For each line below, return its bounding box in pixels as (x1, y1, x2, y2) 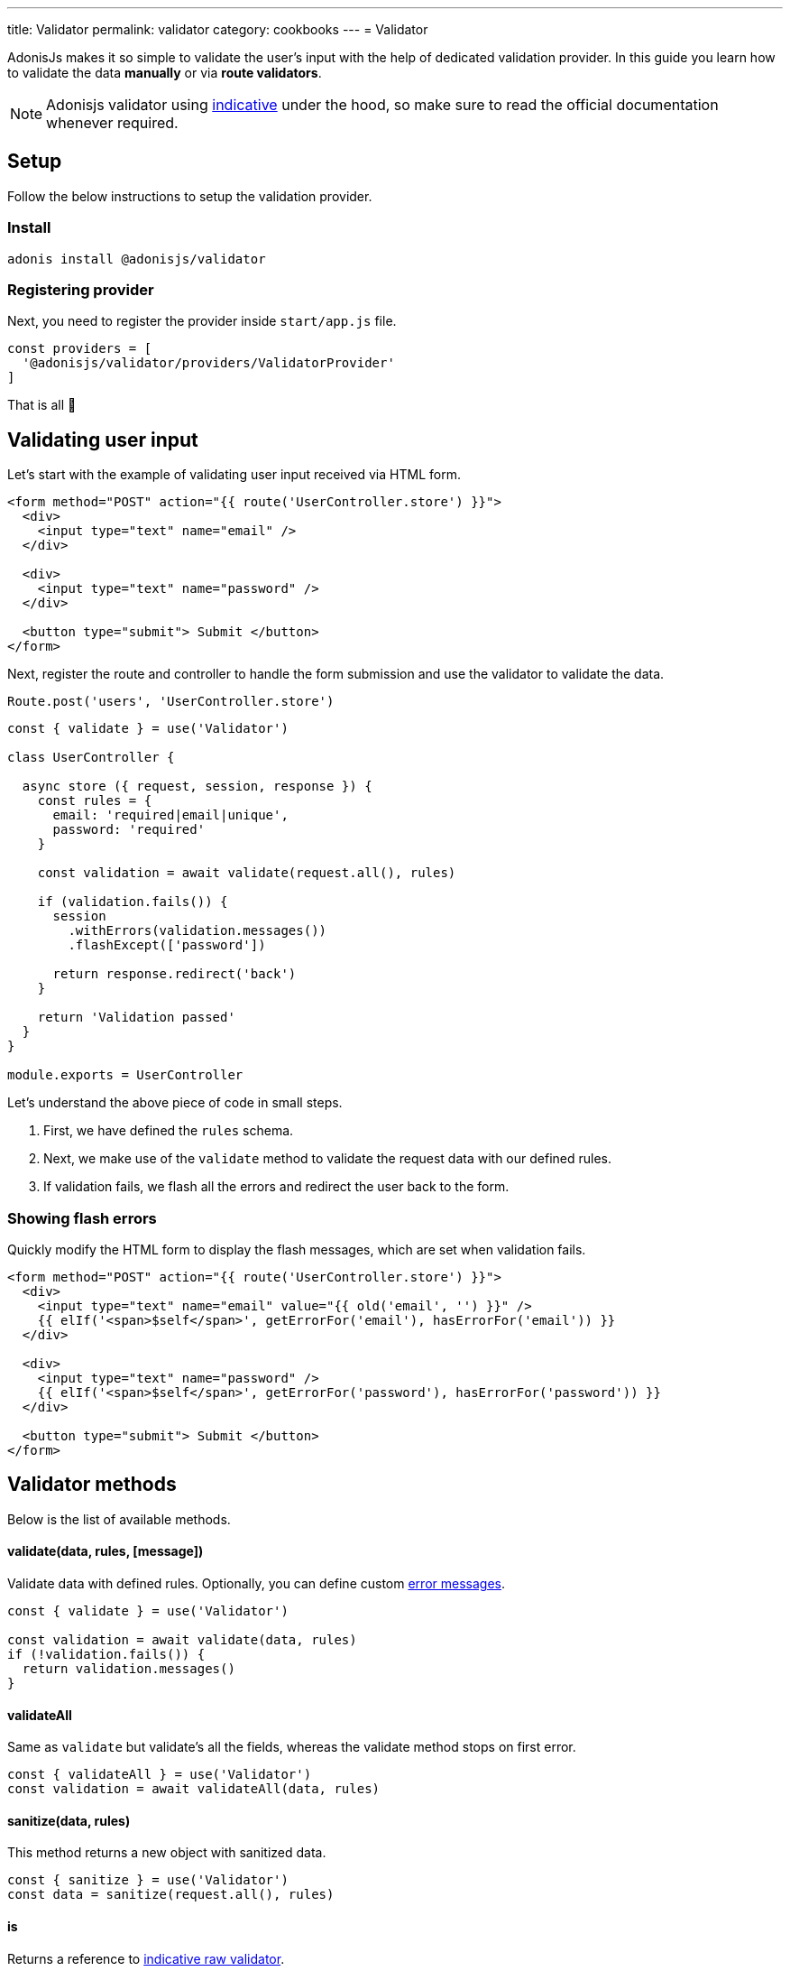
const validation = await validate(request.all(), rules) (37, 865, 456, 881)
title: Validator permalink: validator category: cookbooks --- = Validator (7, 22, 428, 37)
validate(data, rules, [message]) (7, 1543, 204, 1559)
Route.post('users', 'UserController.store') (7, 694, 335, 709)
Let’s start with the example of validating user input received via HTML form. (7, 467, 461, 483)
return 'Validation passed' (37, 1010, 235, 1025)
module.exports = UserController (7, 1068, 243, 1083)
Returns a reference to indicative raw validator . (7, 1950, 285, 1966)
